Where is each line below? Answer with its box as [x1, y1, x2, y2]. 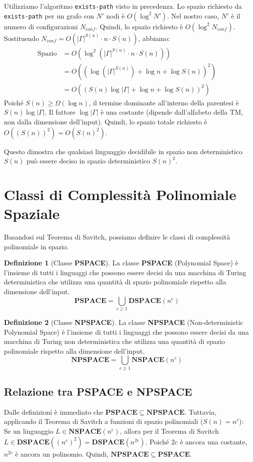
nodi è [106, 10, 125, 20]
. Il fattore [44, 107, 76, 117]
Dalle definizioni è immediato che [4, 406, 104, 417]
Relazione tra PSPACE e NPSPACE [4, 384, 192, 399]
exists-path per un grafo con [4, 10, 94, 20]
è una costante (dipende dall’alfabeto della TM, [100, 107, 243, 117]
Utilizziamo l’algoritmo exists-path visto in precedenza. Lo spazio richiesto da [4, 1, 242, 11]
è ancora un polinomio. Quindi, [15, 448, 109, 459]
